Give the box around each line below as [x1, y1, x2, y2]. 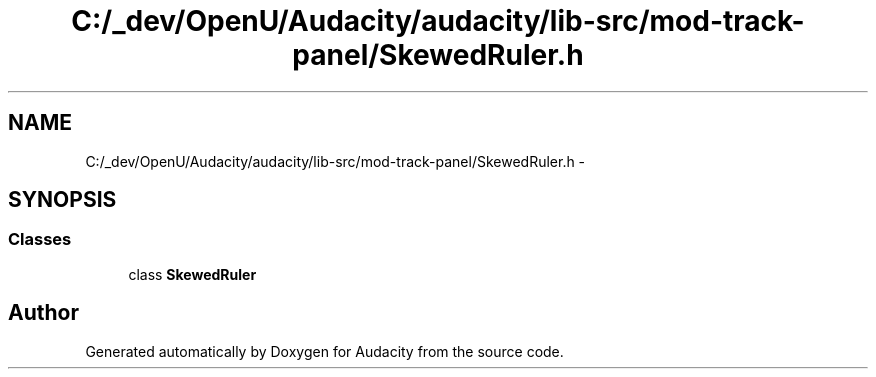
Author [8, 300, 79, 326]
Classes [8, 229, 72, 250]
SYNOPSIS [8, 187, 117, 213]
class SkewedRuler [128, 265, 257, 283]
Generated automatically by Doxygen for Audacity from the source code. [85, 342, 564, 360]
